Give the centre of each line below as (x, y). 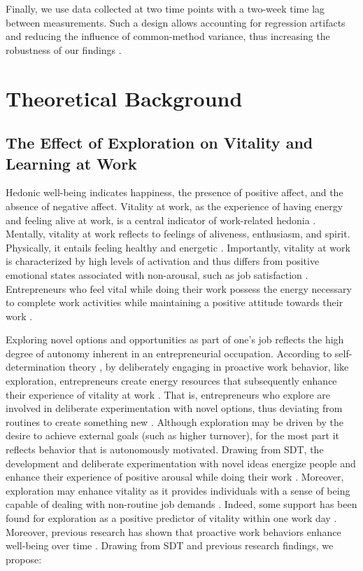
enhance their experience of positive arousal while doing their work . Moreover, (175, 477)
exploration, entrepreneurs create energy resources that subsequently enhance (171, 381)
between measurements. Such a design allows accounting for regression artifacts (176, 22)
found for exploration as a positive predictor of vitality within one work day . (171, 518)
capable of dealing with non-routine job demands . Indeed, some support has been (181, 504)
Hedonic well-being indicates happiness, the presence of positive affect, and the (175, 192)
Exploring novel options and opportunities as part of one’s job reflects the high (175, 339)
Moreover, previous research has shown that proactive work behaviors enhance (173, 531)
